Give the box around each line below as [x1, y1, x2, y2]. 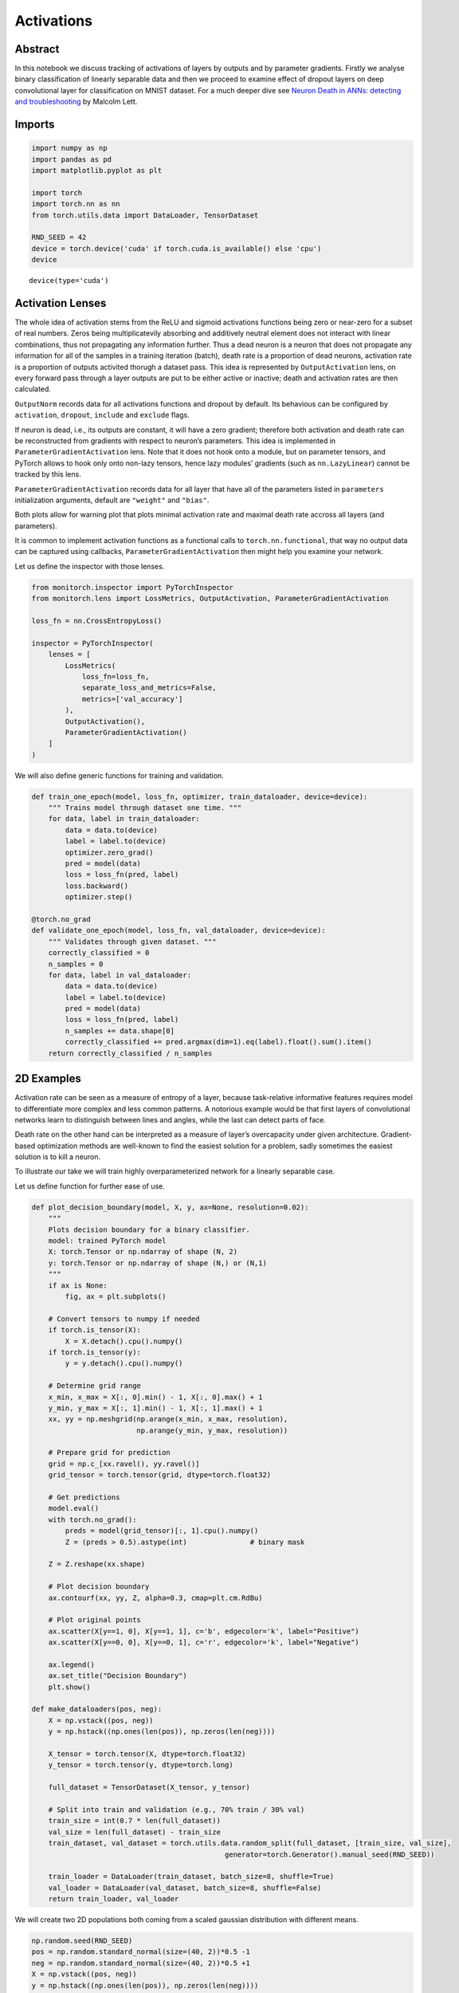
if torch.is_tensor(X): [48, 1326, 141, 1335]
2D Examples [14, 1072, 81, 1086]
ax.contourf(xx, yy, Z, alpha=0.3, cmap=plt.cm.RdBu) [48, 1593, 263, 1602]
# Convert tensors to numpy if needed [48, 1314, 200, 1323]
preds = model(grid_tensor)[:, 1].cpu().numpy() [65, 1527, 259, 1535]
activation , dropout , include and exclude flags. [14, 411, 190, 420]
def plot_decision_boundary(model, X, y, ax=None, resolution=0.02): [31, 1202, 309, 1212]
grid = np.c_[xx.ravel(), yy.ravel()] [48, 1459, 200, 1468]
